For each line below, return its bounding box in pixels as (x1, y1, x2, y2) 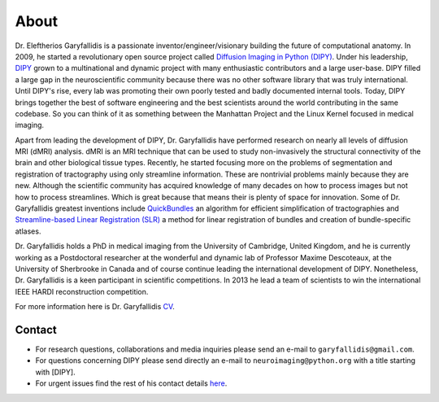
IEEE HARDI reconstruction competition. (15, 286, 149, 296)
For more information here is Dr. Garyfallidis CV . (15, 302, 175, 312)
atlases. (15, 226, 41, 236)
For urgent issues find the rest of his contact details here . (35, 378, 228, 388)
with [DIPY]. (35, 367, 76, 377)
